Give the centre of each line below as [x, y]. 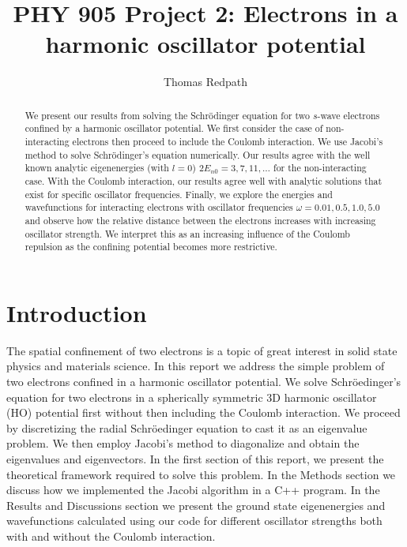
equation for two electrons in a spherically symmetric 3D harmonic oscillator [192, 397]
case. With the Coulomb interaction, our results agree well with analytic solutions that [203, 180]
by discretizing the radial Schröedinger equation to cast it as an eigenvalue [187, 427]
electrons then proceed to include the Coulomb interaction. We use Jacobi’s [228, 142]
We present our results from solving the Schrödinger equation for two [167, 115]
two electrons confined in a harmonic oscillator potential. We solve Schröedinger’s [204, 382]
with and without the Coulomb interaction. [111, 536]
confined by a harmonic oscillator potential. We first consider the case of [174, 128]
